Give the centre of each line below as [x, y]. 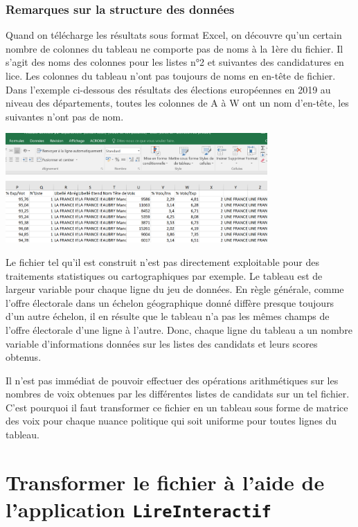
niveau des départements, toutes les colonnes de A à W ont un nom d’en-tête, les [177, 103]
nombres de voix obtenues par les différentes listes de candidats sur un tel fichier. [178, 394]
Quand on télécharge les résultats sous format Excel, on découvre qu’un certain [174, 35]
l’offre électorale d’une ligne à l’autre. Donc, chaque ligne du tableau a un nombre [179, 329]
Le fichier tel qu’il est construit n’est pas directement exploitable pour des [162, 261]
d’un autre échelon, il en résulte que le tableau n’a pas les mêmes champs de [168, 316]
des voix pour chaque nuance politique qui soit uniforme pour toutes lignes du [171, 421]
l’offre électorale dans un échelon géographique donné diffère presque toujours [170, 302]
